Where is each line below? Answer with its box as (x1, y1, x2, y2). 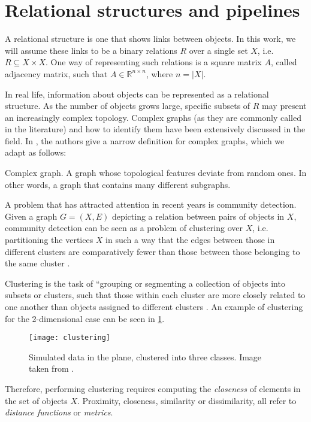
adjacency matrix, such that (5, 67, 108, 80)
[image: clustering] (29, 333, 111, 342)
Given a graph (5, 210, 58, 222)
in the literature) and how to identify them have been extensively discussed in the (5, 123, 306, 135)
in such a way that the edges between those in (105, 233, 275, 246)
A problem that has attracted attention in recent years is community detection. (5, 198, 297, 211)
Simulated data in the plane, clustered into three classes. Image (29, 350, 262, 363)
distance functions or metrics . (5, 406, 113, 418)
